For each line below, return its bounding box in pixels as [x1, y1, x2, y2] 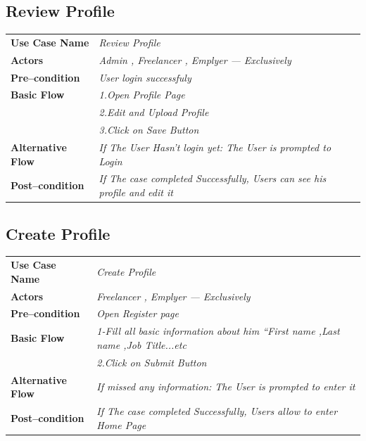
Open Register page [96, 306, 179, 321]
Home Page [96, 417, 146, 432]
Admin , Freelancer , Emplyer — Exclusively [99, 52, 291, 67]
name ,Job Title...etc [96, 337, 187, 352]
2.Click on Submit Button [96, 354, 207, 369]
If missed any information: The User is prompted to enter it [96, 379, 355, 394]
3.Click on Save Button [99, 122, 199, 137]
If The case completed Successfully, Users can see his [99, 171, 327, 186]
